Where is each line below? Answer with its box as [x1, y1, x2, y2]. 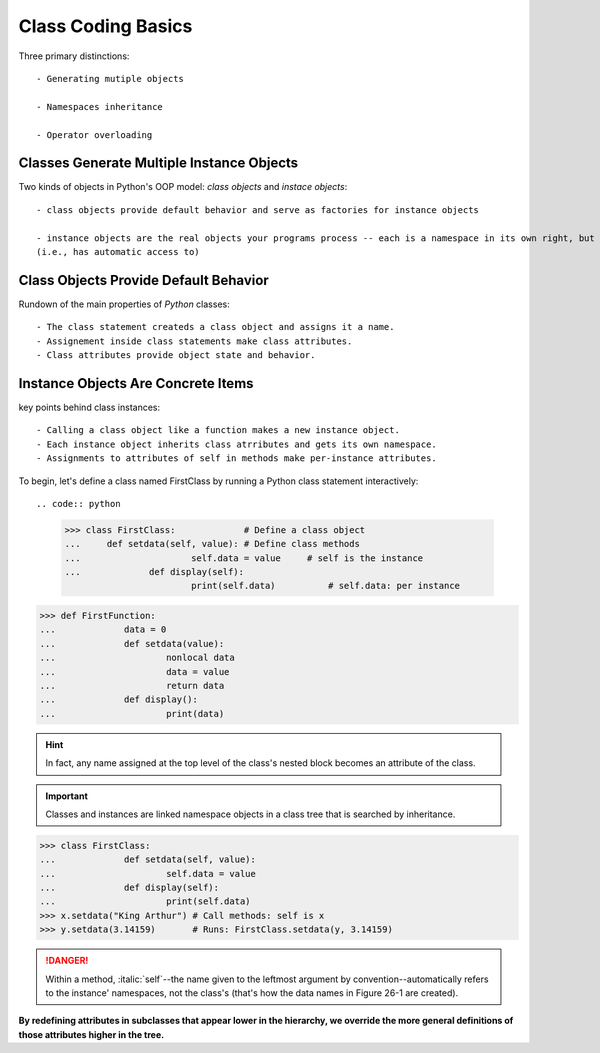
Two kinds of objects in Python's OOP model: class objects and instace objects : [18, 181, 348, 193]
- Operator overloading [36, 129, 153, 140]
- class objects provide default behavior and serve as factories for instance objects [36, 204, 480, 215]
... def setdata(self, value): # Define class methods [64, 538, 360, 550]
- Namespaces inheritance [36, 101, 164, 112]
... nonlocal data [39, 652, 235, 664]
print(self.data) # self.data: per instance [190, 580, 460, 592]
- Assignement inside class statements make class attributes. [36, 335, 353, 347]
